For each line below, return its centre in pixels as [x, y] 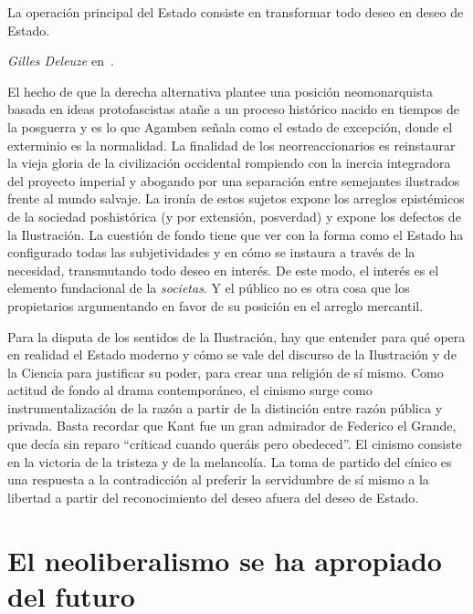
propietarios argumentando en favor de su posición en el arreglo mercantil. [215, 305]
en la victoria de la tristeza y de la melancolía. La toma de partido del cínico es [230, 461]
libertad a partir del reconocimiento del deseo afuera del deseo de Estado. [213, 497]
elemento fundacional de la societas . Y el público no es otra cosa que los [209, 288]
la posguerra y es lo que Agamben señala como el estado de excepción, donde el [230, 126]
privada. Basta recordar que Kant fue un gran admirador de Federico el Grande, [232, 426]
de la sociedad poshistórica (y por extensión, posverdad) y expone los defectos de [234, 216]
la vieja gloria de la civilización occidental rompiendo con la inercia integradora [229, 163]
